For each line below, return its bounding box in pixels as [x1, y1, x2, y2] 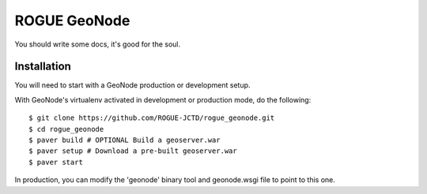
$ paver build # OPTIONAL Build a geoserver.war [28, 136, 221, 145]
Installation [14, 60, 71, 73]
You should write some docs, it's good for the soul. [14, 39, 181, 49]
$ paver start [28, 158, 83, 166]
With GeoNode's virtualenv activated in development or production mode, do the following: [14, 95, 312, 104]
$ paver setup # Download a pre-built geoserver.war [28, 147, 237, 155]
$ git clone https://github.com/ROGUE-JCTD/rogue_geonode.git [28, 114, 275, 122]
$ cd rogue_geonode [28, 125, 104, 133]
